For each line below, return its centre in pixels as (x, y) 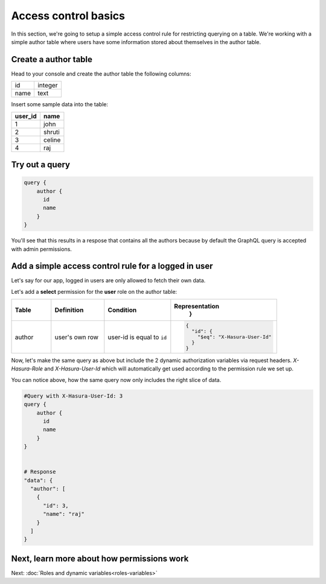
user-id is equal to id (137, 337)
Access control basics (68, 16)
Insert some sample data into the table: (60, 104)
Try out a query (41, 165)
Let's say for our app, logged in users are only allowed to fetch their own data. (108, 281)
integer (47, 86)
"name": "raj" (64, 514)
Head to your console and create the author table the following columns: (101, 74)
